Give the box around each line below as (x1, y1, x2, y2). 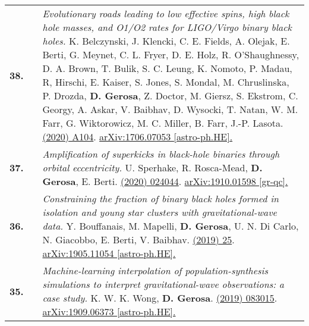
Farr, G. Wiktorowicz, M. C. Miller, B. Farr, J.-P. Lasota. (42, 116, 283, 130)
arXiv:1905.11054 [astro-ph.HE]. (42, 246, 176, 260)
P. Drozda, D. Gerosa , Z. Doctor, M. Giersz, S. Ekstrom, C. (42, 89, 298, 102)
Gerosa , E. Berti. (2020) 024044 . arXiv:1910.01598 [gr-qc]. (42, 174, 288, 188)
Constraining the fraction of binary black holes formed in (42, 192, 279, 205)
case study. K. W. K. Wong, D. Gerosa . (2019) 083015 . (42, 291, 278, 305)
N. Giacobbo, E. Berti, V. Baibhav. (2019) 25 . (42, 233, 235, 246)
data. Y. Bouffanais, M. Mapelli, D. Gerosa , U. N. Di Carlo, (42, 219, 299, 233)
